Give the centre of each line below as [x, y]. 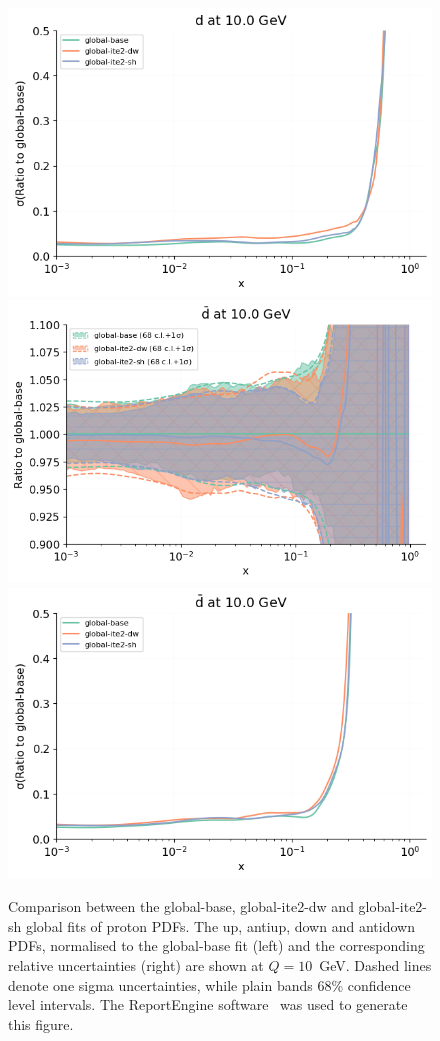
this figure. [41, 1023]
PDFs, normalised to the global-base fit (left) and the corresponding [216, 945]
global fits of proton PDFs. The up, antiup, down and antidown [220, 925]
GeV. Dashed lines [375, 964]
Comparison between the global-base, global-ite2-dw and [181, 906]
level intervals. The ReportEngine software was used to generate [208, 1004]
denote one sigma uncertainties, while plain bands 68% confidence [209, 984]
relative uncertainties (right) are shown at [136, 964]
